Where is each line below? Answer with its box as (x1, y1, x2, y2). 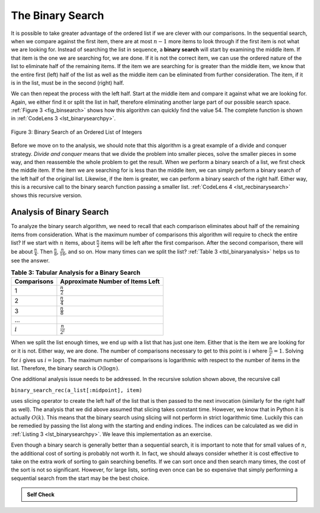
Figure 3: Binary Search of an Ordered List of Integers (11, 128, 142, 136)
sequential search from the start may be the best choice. (11, 474, 149, 482)
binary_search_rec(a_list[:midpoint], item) (11, 387, 143, 393)
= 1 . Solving (273, 347, 304, 355)
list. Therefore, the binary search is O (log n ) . (11, 365, 120, 371)
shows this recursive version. (11, 191, 82, 198)
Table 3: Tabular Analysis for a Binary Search (11, 268, 140, 277)
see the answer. (11, 256, 50, 264)
